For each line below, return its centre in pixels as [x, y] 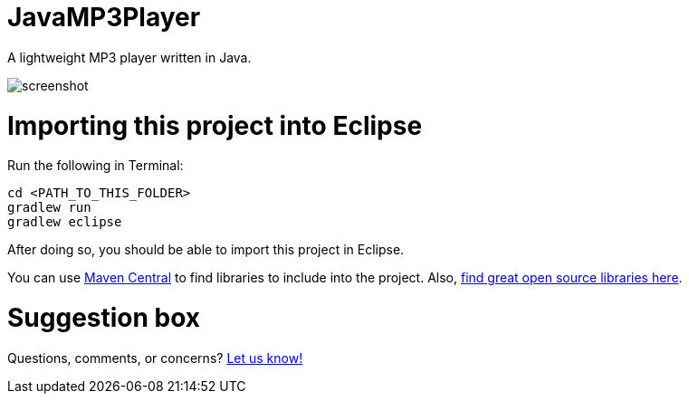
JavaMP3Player [104, 17]
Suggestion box [104, 318]
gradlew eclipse [65, 222]
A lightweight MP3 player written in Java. [129, 57]
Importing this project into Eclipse [215, 125]
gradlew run [49, 208]
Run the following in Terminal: [96, 166]
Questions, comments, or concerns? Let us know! [155, 358]
